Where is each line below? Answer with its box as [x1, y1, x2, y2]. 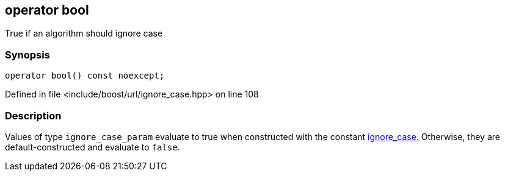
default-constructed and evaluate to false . [5, 141, 180, 152]
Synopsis [5, 48, 50, 61]
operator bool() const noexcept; [5, 71, 165, 81]
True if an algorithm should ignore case [5, 28, 163, 39]
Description [5, 109, 62, 122]
